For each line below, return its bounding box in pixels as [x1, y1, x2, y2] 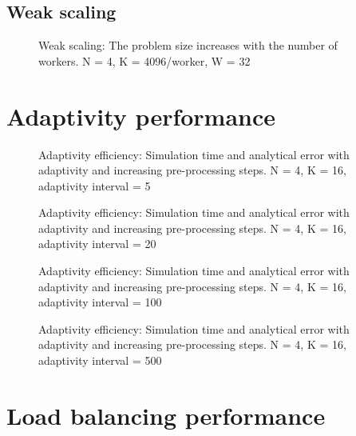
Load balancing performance [6, 398, 326, 431]
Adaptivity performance [6, 99, 276, 132]
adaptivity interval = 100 [38, 294, 162, 310]
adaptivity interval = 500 [38, 352, 162, 369]
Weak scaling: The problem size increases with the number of [38, 37, 338, 54]
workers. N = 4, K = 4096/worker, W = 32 [38, 52, 251, 69]
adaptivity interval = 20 [38, 235, 156, 252]
